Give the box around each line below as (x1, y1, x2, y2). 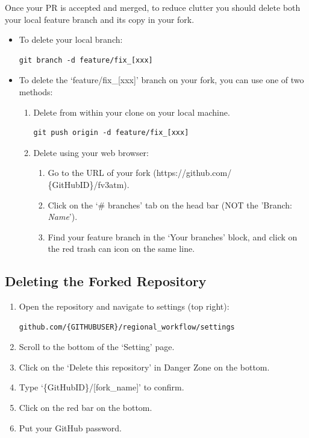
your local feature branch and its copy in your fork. (5, 13, 195, 25)
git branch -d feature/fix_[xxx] (19, 55, 153, 64)
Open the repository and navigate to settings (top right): (19, 300, 229, 313)
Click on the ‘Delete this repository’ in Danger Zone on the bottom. (19, 360, 270, 373)
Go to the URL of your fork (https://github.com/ (48, 166, 232, 179)
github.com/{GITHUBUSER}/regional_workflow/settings (19, 322, 235, 331)
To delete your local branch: (19, 33, 123, 46)
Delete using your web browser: (33, 146, 149, 158)
